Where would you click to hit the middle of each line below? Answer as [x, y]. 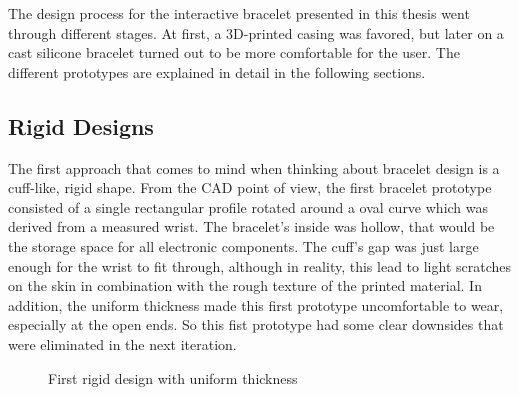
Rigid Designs [81, 125]
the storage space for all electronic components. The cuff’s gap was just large [243, 245]
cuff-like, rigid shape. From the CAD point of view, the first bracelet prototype [250, 187]
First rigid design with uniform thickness [173, 377]
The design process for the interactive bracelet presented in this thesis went [239, 13]
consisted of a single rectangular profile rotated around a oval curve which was [248, 206]
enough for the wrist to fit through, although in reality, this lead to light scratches [259, 265]
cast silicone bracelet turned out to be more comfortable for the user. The [234, 52]
